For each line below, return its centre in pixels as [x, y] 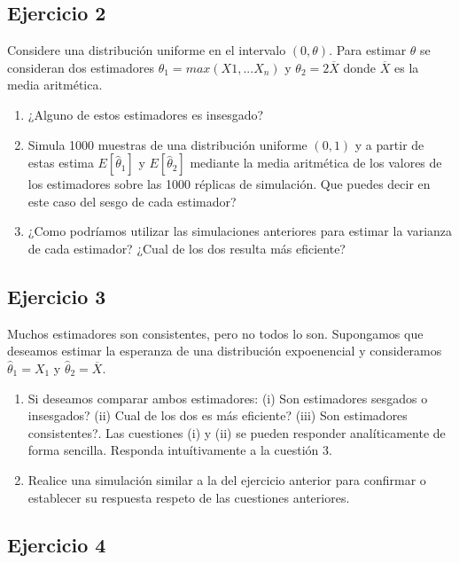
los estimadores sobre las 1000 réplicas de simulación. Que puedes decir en [229, 184]
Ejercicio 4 [57, 545]
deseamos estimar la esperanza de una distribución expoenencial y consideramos [225, 351]
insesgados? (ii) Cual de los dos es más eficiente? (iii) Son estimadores [218, 415]
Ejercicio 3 [57, 296]
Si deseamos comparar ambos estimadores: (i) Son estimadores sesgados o [228, 398]
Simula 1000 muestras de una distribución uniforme [167, 144]
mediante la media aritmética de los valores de [316, 163]
